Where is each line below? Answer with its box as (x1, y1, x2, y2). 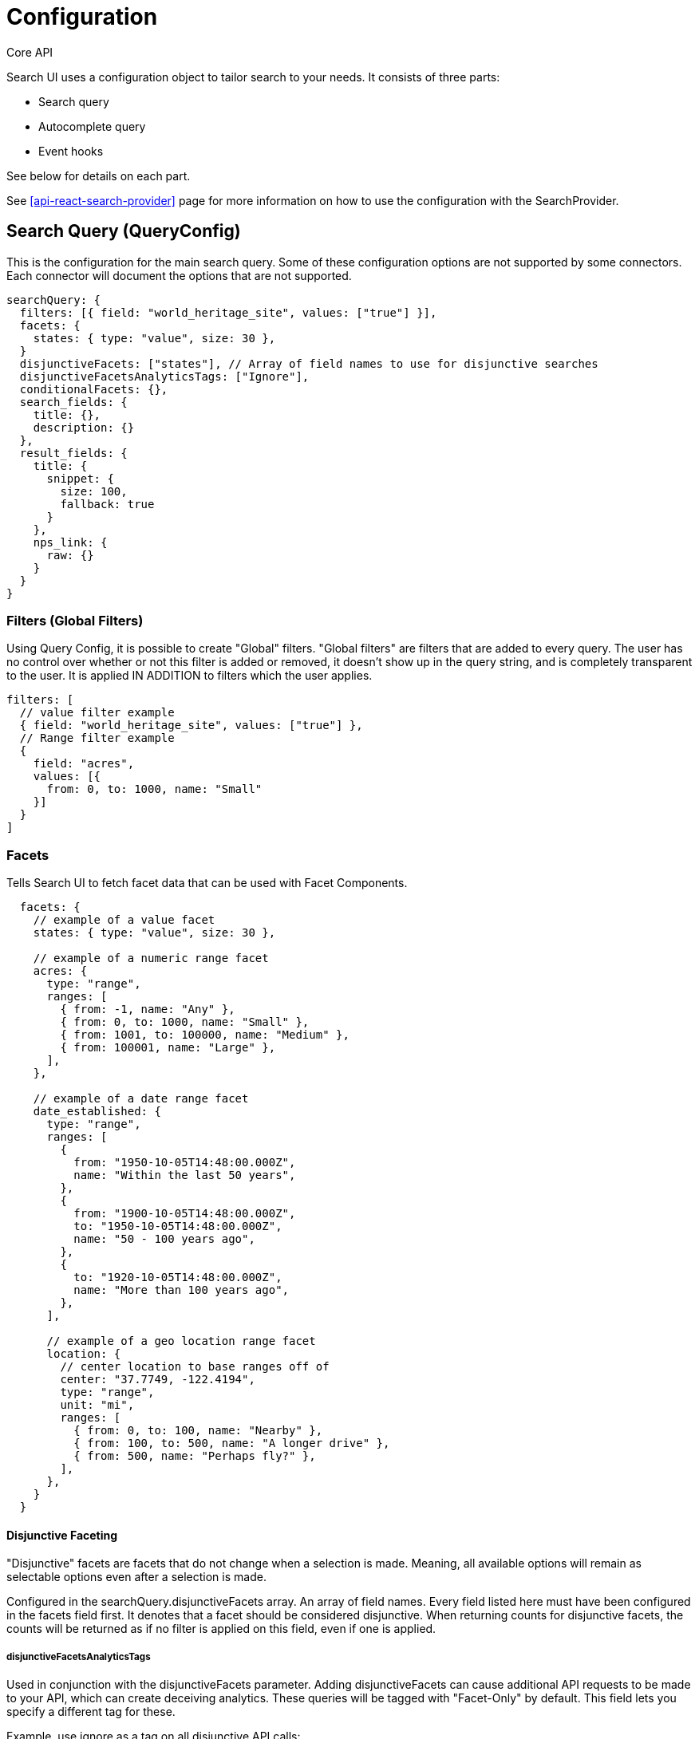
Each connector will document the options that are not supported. (6, 268, 352, 282)
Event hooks (38, 144, 104, 158)
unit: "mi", (60, 1398, 135, 1412)
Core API (6, 45, 53, 59)
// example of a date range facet (33, 1092, 249, 1106)
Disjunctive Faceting (6, 1528, 118, 1542)
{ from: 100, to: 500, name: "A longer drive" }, (73, 1437, 390, 1450)
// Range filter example (19, 731, 175, 745)
